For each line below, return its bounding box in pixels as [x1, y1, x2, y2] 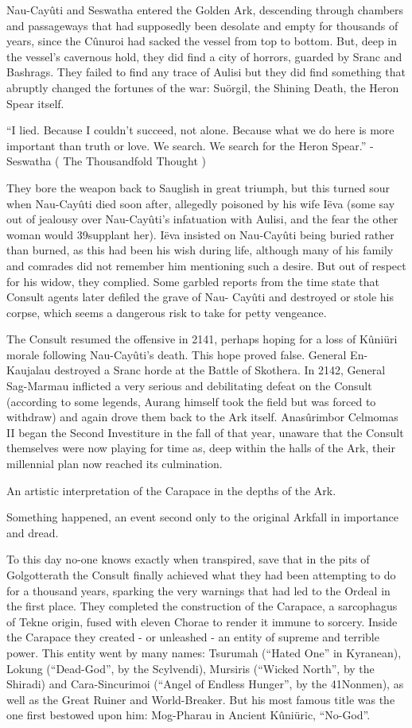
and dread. [6, 524, 59, 540]
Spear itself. [6, 95, 64, 111]
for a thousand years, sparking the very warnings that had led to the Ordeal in [6, 582, 391, 598]
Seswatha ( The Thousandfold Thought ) [6, 153, 207, 169]
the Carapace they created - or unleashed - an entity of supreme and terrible [6, 629, 379, 645]
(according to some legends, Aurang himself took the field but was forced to [6, 393, 376, 409]
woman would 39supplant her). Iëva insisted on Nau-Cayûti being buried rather [6, 226, 395, 242]
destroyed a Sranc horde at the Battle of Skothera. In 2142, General [54, 362, 386, 378]
